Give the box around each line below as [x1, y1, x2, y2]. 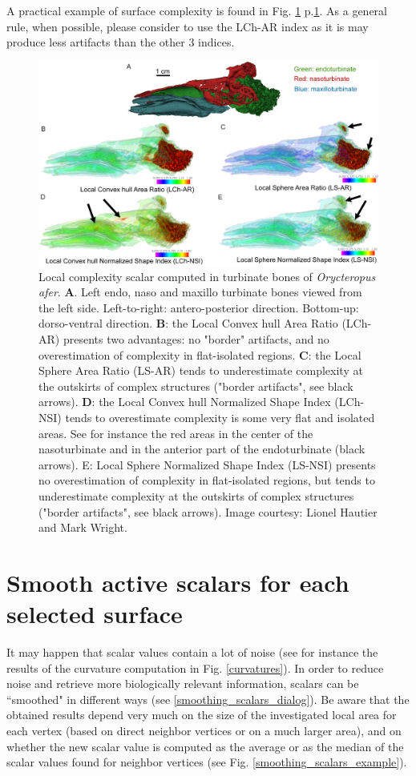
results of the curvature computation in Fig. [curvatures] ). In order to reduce [6, 659, 384, 676]
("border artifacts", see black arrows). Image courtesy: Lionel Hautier [38, 503, 378, 520]
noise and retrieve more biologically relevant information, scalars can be [6, 675, 359, 692]
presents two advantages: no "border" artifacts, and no [63, 330, 329, 347]
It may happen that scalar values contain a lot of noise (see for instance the [6, 644, 378, 661]
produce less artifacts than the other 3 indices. [6, 34, 235, 50]
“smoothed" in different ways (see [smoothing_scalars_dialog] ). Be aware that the [6, 690, 410, 707]
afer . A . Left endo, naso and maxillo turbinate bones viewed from [38, 283, 362, 300]
